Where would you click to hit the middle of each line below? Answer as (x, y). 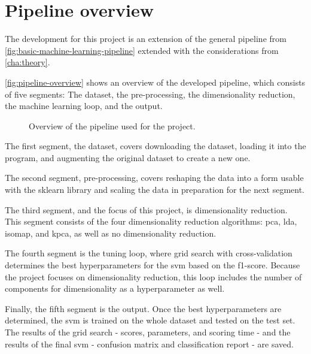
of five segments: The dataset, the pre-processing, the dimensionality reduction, (150, 94)
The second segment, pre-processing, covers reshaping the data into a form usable (154, 178)
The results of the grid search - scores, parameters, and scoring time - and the (148, 332)
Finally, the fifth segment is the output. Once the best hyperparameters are (143, 308)
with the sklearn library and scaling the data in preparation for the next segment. (155, 190)
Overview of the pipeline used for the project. (112, 125)
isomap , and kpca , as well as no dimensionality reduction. (111, 233)
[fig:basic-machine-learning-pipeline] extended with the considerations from (142, 50)
